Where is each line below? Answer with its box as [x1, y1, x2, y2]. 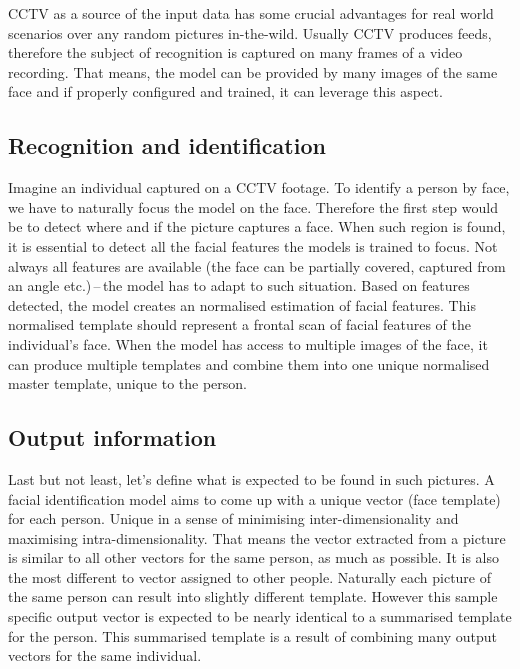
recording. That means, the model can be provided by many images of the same [8, 61, 498, 82]
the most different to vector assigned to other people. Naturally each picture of [8, 566, 492, 587]
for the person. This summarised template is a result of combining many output [8, 625, 498, 646]
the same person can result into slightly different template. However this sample [8, 586, 498, 607]
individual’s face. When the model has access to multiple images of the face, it [8, 333, 488, 354]
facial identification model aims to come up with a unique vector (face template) [8, 488, 501, 509]
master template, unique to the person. [8, 373, 248, 394]
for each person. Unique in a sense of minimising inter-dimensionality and [8, 508, 459, 529]
